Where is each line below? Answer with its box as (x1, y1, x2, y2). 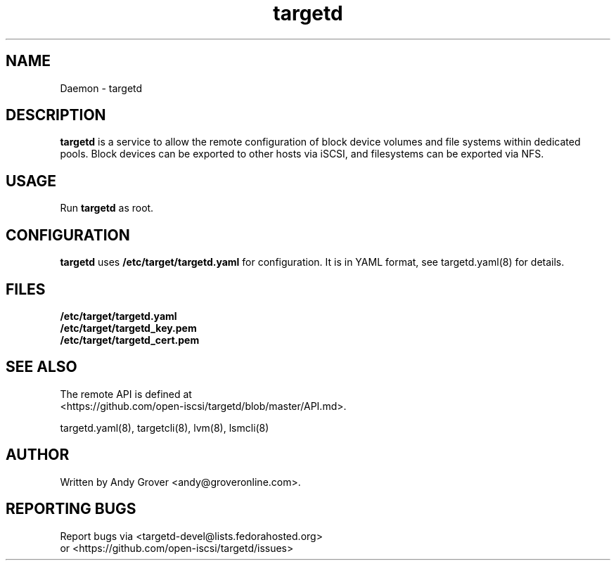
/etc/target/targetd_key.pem (60, 321, 197, 334)
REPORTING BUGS (6, 500, 136, 518)
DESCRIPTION (6, 106, 106, 124)
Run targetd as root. (60, 202, 154, 214)
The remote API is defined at (60, 387, 192, 400)
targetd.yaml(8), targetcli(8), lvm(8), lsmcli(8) (60, 421, 269, 434)
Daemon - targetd (60, 82, 143, 94)
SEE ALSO (6, 358, 77, 376)
